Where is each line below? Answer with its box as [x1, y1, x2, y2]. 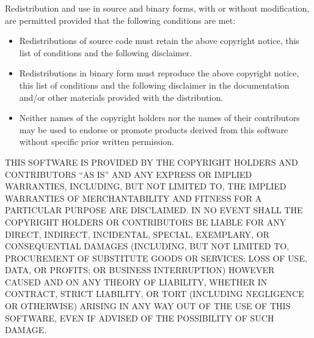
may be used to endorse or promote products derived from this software [19, 123, 288, 136]
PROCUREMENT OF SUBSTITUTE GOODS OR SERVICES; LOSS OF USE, [5, 251, 307, 264]
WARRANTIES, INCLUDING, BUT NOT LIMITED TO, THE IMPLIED [5, 180, 287, 193]
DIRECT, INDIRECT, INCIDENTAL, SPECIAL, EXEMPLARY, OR [5, 227, 269, 240]
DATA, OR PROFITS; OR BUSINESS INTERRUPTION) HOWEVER [5, 263, 275, 276]
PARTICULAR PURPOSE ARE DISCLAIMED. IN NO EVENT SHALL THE [5, 204, 303, 216]
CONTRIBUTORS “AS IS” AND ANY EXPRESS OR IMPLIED [5, 167, 252, 180]
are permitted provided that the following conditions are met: [5, 13, 236, 26]
